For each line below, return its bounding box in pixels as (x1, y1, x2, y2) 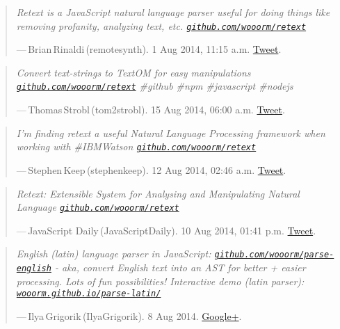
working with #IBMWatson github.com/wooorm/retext (16, 139, 257, 154)
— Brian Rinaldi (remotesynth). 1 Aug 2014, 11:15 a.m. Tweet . (16, 42, 282, 56)
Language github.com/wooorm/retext (16, 200, 179, 214)
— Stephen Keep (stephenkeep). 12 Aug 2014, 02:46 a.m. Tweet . (16, 162, 286, 177)
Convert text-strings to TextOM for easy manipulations (16, 65, 251, 79)
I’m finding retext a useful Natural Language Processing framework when (16, 125, 325, 140)
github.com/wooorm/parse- (214, 250, 334, 260)
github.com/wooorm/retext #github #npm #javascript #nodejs (16, 79, 293, 93)
